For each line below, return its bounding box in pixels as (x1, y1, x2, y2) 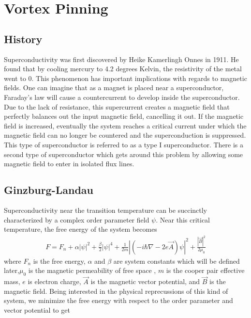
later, (4, 265, 19, 275)
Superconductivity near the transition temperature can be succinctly (4, 205, 207, 215)
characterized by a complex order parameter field (4, 214, 149, 224)
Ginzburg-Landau (4, 182, 94, 197)
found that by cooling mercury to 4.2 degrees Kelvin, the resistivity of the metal (4, 64, 242, 74)
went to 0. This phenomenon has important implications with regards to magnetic (4, 73, 247, 83)
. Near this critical (156, 214, 210, 224)
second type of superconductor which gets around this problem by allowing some (4, 149, 243, 159)
